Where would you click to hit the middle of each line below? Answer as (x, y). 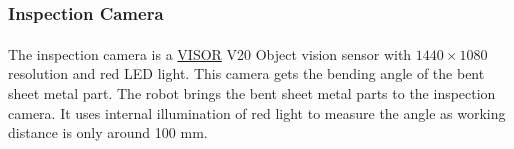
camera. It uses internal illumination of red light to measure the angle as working (257, 112)
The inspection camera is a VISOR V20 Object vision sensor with (210, 53)
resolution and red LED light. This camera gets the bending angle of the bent (246, 73)
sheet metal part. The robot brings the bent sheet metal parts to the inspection (252, 93)
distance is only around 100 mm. (108, 132)
